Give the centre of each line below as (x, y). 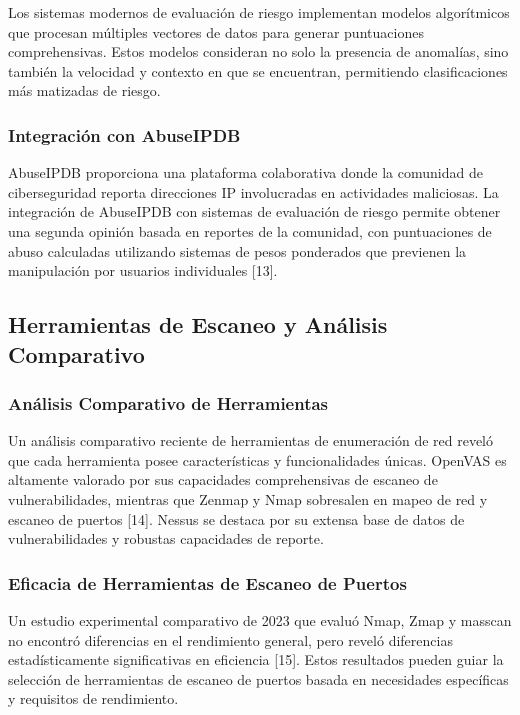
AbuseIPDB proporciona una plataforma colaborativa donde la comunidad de (245, 172)
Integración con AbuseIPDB (124, 134)
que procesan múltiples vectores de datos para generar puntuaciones (216, 31)
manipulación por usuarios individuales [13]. (143, 270)
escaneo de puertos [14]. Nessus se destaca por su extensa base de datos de (236, 518)
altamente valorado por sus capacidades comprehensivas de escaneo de (223, 479)
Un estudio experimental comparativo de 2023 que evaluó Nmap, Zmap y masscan (260, 619)
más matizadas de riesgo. (84, 90)
